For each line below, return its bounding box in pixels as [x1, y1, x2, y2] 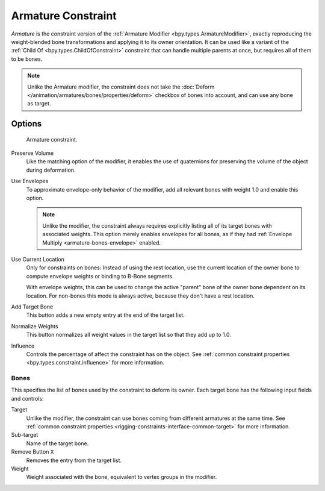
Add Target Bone [11, 303, 54, 310]
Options [11, 119, 42, 129]
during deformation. [26, 166, 76, 174]
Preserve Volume [11, 149, 54, 157]
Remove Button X [11, 448, 54, 455]
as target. [27, 100, 51, 107]
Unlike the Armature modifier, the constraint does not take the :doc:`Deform [27, 83, 215, 90]
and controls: [11, 395, 45, 402]
